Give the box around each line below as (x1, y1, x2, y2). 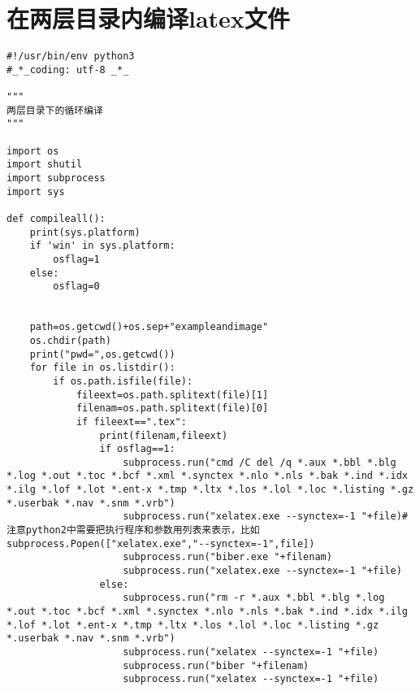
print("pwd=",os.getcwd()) (29, 348, 175, 360)
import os (6, 145, 59, 157)
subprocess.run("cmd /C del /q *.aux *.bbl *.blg (123, 456, 396, 468)
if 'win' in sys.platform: (29, 240, 175, 252)
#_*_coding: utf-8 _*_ (6, 63, 129, 76)
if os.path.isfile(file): (53, 375, 193, 387)
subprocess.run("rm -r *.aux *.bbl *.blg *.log (123, 592, 385, 604)
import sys (6, 185, 65, 198)
